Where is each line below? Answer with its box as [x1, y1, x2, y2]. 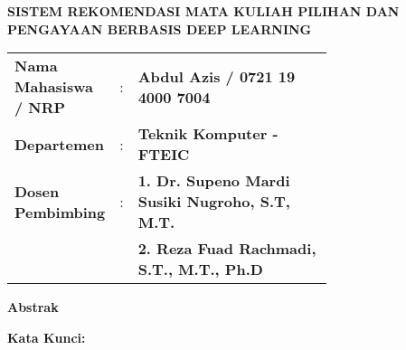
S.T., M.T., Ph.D [137, 259, 263, 280]
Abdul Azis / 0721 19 [137, 65, 296, 87]
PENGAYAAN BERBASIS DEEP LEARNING [7, 19, 312, 38]
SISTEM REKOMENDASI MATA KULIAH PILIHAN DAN [7, 2, 400, 20]
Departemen [14, 133, 104, 155]
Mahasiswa [14, 76, 93, 98]
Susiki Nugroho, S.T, [137, 191, 290, 213]
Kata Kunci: [7, 327, 86, 346]
